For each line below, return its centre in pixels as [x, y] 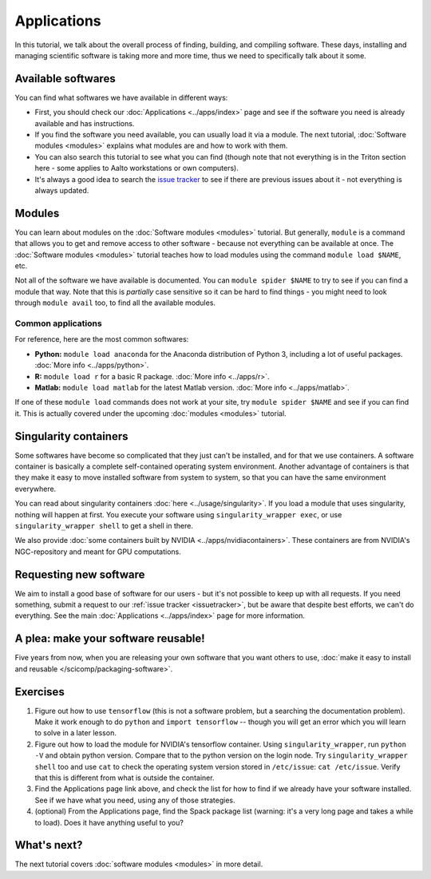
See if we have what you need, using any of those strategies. [135, 800]
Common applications [59, 323]
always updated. [62, 190]
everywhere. [36, 489]
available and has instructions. [85, 123]
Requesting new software [80, 574]
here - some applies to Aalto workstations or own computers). [137, 168]
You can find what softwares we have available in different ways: [121, 97]
